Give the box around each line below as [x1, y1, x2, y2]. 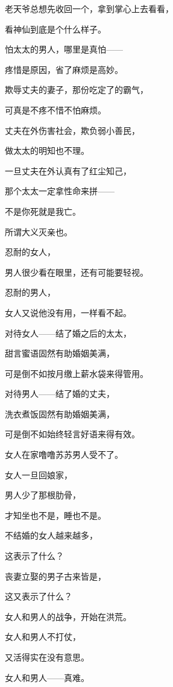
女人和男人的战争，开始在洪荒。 [5, 610, 131, 622]
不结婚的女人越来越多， [5, 529, 98, 542]
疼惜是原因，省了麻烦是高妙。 [5, 63, 123, 75]
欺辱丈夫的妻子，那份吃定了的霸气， [5, 83, 148, 96]
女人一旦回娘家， [5, 468, 72, 481]
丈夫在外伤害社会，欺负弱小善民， [5, 124, 140, 136]
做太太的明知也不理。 [5, 144, 89, 157]
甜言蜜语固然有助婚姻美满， [5, 347, 115, 359]
